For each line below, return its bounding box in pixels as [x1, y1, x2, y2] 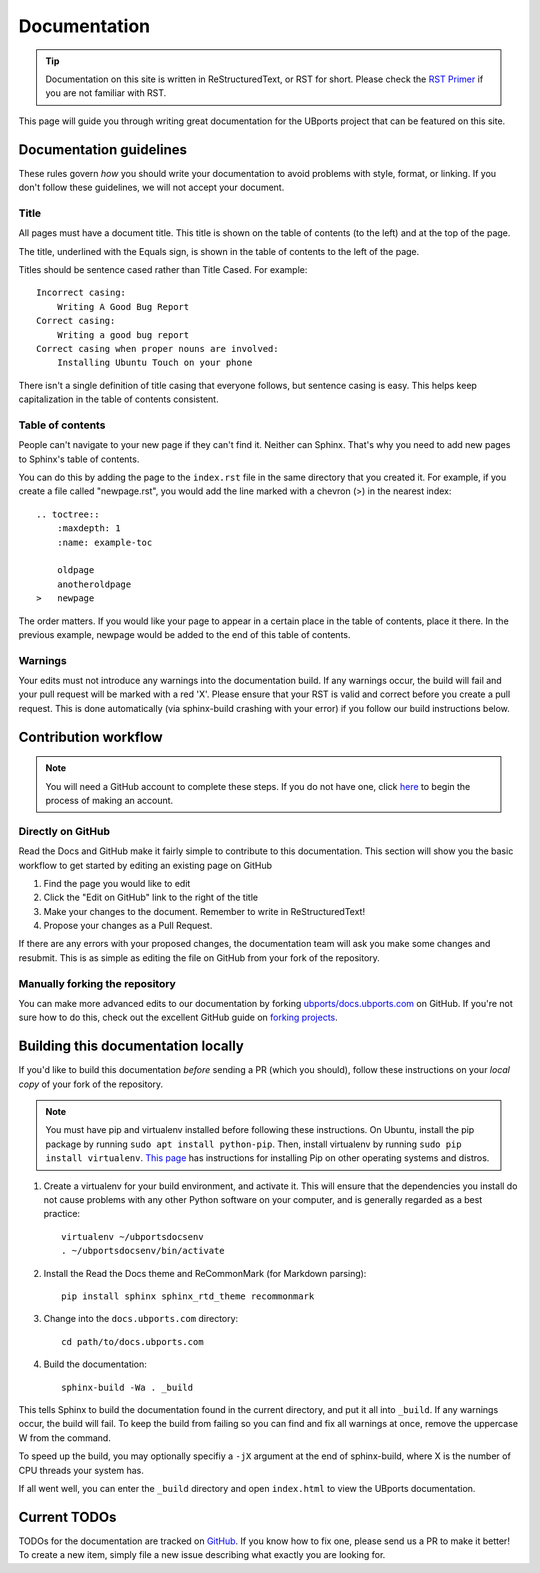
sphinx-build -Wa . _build [61, 1381, 194, 1393]
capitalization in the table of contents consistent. [18, 393, 219, 405]
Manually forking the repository [18, 976, 177, 990]
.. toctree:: [36, 508, 100, 520]
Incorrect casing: [36, 287, 127, 299]
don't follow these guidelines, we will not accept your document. [18, 181, 285, 194]
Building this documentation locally [18, 1038, 244, 1055]
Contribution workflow [18, 728, 164, 745]
